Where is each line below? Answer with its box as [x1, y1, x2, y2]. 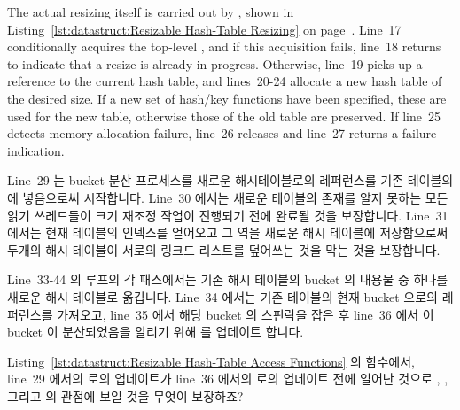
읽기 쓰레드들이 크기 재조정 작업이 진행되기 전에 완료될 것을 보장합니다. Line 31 [7, 205, 448, 224]
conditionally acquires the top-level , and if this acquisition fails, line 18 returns [7, 37, 441, 56]
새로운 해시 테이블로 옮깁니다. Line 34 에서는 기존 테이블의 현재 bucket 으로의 [7, 287, 438, 306]
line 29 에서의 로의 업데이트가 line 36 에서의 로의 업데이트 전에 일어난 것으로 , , [7, 369, 448, 388]
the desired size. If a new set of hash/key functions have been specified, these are [7, 89, 447, 107]
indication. [7, 141, 65, 159]
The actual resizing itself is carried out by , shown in [7, 3, 294, 20]
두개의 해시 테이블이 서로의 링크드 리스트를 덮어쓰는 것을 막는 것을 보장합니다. [7, 240, 441, 259]
